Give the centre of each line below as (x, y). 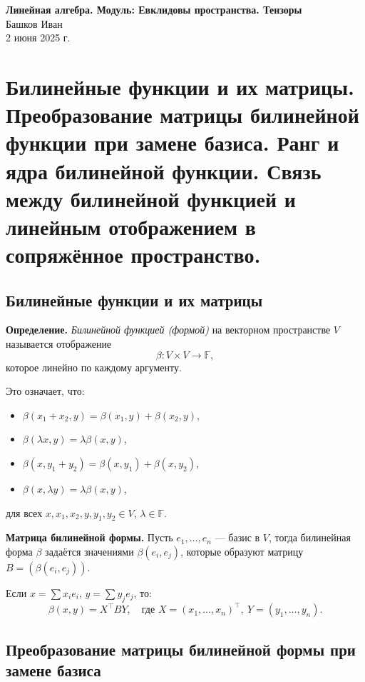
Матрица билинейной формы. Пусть (89, 537)
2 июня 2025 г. (38, 37)
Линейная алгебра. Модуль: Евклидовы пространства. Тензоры (154, 9)
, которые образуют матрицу (242, 552)
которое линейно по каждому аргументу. (94, 367)
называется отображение (59, 344)
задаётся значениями (89, 552)
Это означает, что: (45, 391)
